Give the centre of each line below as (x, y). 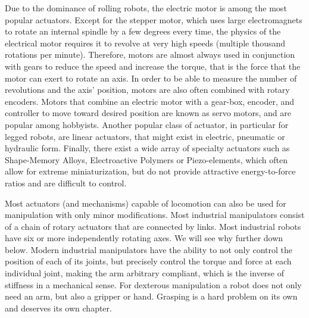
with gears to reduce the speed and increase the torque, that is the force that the (153, 66)
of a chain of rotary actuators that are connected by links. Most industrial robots (153, 226)
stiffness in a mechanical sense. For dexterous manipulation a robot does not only (153, 284)
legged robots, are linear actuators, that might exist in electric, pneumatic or (145, 136)
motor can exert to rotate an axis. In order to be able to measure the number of (151, 78)
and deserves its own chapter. (58, 308)
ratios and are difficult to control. (66, 183)
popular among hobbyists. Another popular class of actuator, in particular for (147, 124)
